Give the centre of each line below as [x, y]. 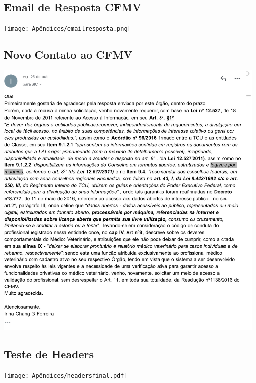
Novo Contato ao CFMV [68, 54]
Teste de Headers [49, 354]
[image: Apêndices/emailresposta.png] [67, 29]
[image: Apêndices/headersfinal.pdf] [66, 375]
